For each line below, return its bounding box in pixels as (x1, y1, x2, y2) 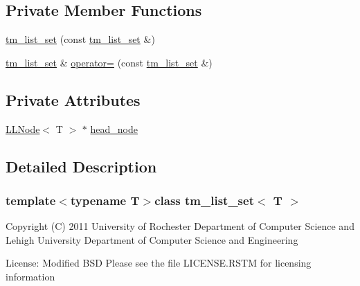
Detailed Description (6, 155, 157, 177)
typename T (70, 191, 140, 208)
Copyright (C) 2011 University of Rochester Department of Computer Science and (6, 219, 354, 233)
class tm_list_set (154, 191, 254, 208)
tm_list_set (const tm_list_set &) (6, 32, 155, 46)
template (6, 191, 56, 208)
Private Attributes (6, 89, 141, 110)
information (6, 269, 55, 283)
